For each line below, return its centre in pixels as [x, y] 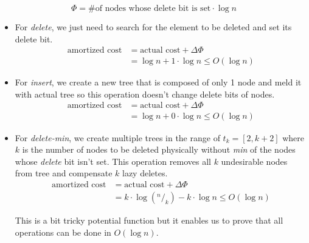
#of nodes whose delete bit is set [150, 8]
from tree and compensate [64, 173]
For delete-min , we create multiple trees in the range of [117, 137]
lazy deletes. [145, 173]
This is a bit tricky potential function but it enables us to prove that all [149, 220]
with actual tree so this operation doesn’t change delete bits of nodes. [145, 94]
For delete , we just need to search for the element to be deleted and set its [153, 27]
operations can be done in [63, 232]
